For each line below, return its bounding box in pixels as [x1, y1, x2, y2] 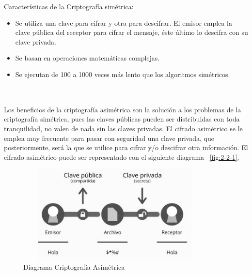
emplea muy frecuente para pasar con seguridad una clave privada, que [4, 133, 214, 143]
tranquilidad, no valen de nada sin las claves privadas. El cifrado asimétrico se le [4, 123, 243, 133]
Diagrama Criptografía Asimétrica [23, 261, 125, 272]
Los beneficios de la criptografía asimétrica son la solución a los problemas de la [4, 104, 241, 114]
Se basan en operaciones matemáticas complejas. [15, 53, 160, 63]
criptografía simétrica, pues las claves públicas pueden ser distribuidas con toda [4, 114, 240, 124]
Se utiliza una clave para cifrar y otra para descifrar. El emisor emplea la [15, 17, 232, 28]
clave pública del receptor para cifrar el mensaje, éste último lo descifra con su [15, 27, 248, 37]
